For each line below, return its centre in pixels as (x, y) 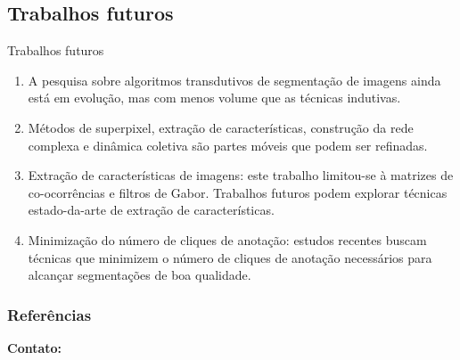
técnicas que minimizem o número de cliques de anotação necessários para (230, 257)
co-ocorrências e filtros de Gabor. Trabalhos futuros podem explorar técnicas (238, 192)
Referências (49, 314)
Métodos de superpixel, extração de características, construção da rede (221, 127)
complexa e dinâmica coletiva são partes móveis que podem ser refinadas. (228, 145)
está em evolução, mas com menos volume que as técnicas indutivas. (214, 98)
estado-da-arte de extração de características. (151, 210)
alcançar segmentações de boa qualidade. (140, 275)
